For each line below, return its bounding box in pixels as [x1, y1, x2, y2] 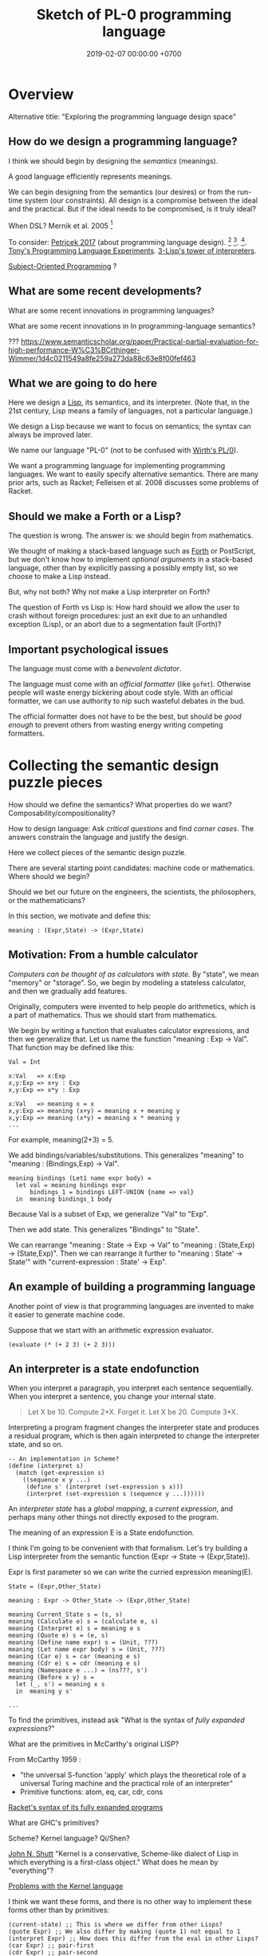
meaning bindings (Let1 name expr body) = [8, 1174, 152, 1182]
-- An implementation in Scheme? [8, 1455, 120, 1463]
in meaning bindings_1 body [15, 1195, 112, 1203]
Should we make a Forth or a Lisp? [8, 509, 182, 523]
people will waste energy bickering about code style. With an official [8, 688, 233, 697]
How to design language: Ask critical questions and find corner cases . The [8, 824, 254, 833]
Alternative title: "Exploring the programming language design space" [8, 112, 237, 121]
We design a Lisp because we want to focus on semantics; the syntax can [8, 421, 251, 432]
